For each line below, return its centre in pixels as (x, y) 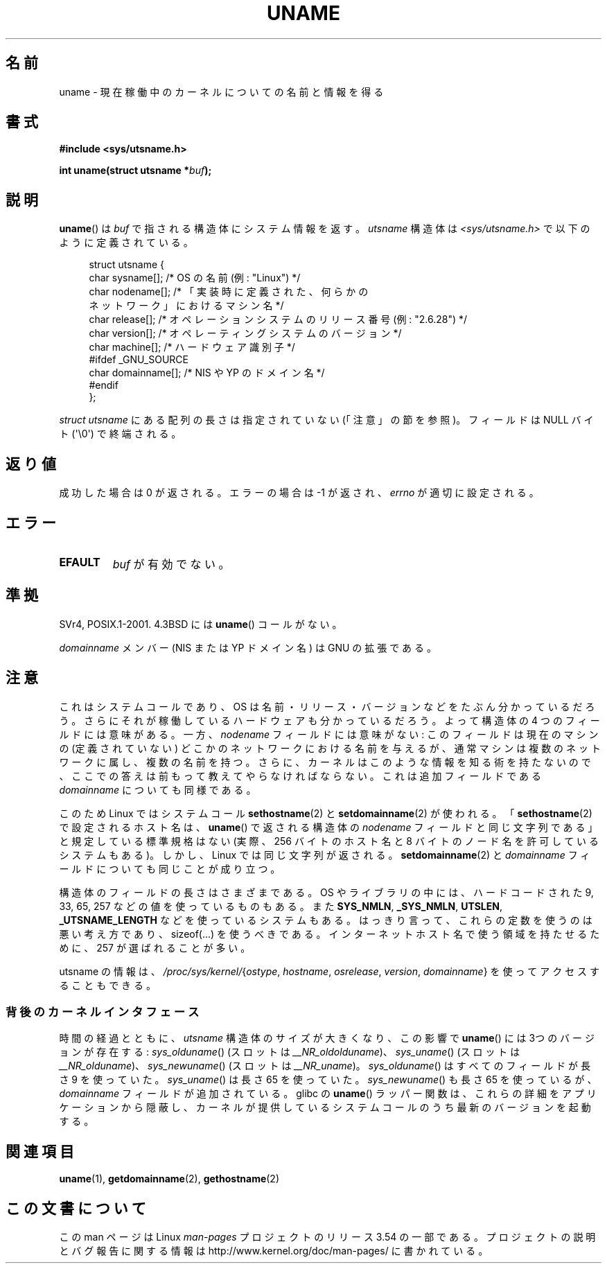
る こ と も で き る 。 (107, 985)
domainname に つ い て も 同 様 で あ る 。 (158, 789)
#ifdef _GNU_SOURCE (139, 360)
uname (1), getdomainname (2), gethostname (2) (169, 1179)
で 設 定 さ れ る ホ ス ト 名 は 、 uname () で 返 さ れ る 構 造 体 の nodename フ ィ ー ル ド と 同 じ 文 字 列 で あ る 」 (328, 827)
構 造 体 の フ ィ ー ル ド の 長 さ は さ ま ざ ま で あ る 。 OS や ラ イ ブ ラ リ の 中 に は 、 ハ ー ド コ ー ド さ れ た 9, (326, 892)
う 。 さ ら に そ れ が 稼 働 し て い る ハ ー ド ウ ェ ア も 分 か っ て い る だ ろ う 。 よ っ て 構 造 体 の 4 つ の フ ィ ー (329, 720)
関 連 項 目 (40, 1151)
